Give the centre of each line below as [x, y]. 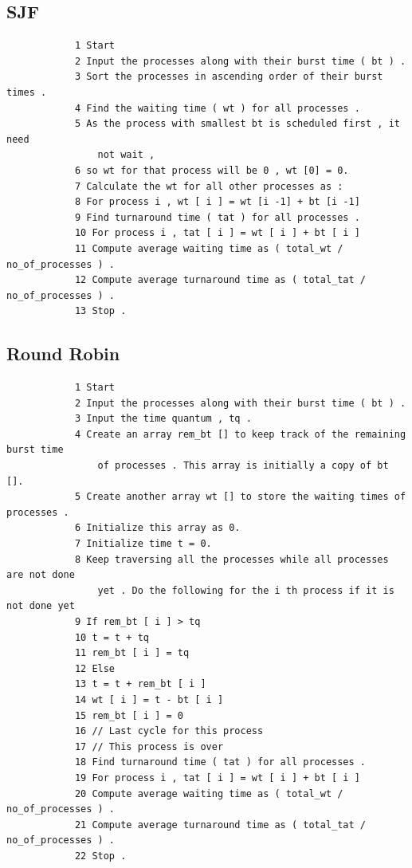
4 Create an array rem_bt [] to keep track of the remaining [240, 434]
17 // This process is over [149, 746]
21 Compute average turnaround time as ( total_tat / [220, 825]
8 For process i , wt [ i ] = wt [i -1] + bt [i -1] [217, 202]
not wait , [126, 155]
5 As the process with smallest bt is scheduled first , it [237, 124]
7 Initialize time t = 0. [143, 544]
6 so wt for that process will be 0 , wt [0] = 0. [212, 170]
